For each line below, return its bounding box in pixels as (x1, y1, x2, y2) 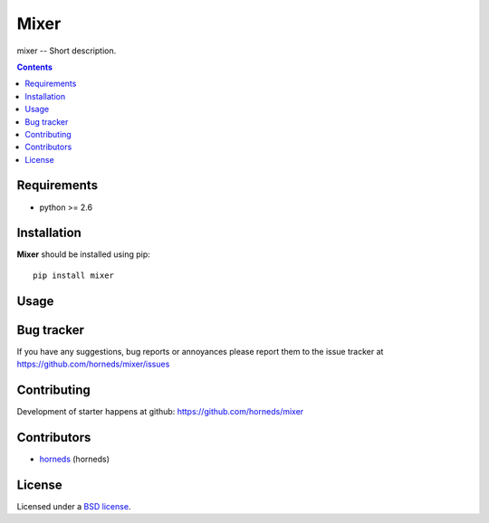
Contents (16, 62, 53, 72)
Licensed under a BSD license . (16, 500, 131, 511)
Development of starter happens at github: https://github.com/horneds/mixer (16, 406, 304, 417)
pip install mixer (33, 270, 115, 281)
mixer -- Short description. (16, 45, 117, 56)
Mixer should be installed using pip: (16, 249, 151, 260)
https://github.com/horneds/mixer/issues (16, 358, 170, 370)
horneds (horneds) (39, 453, 110, 464)
